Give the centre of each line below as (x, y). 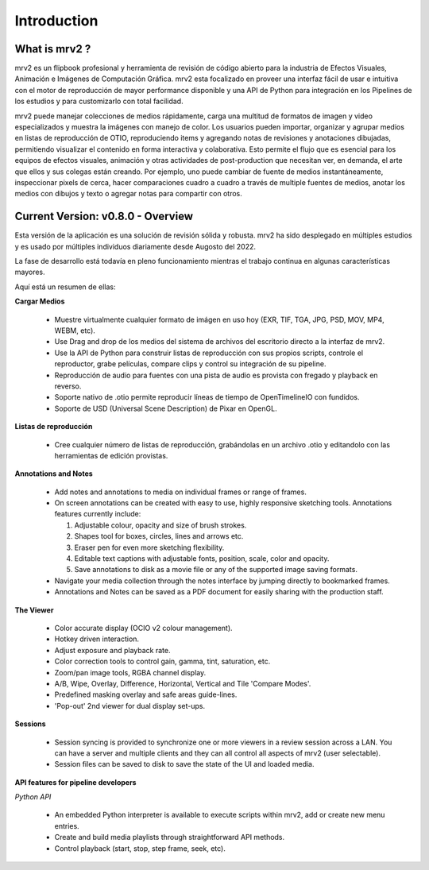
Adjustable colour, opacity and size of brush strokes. (160, 525)
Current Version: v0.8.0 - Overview (104, 217)
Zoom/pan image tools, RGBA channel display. (130, 672)
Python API (33, 797)
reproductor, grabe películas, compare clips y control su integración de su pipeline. (190, 364)
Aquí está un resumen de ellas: (65, 287)
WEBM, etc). (75, 331)
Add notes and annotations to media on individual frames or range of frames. (181, 492)
